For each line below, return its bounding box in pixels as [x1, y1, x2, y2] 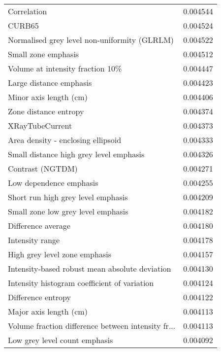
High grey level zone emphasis [8, 248, 111, 260]
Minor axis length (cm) [8, 91, 88, 103]
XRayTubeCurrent [8, 120, 72, 131]
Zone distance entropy [8, 106, 84, 117]
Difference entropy [8, 291, 71, 303]
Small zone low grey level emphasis [8, 206, 128, 217]
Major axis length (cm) [8, 306, 88, 317]
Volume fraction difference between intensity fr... [8, 320, 176, 331]
